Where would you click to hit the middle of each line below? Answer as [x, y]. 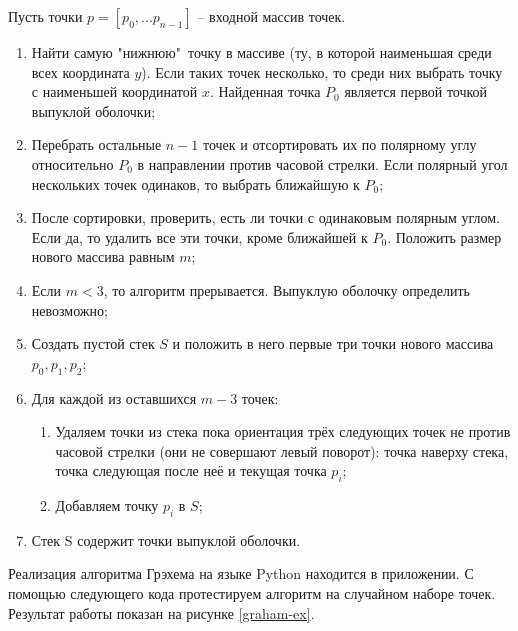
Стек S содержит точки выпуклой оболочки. [166, 539]
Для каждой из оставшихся [114, 397]
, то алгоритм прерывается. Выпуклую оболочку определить [286, 289]
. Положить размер [444, 236]
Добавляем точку [107, 505]
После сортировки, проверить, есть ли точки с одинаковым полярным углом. [265, 217]
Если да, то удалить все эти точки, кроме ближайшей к [199, 236]
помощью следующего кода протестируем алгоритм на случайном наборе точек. [252, 593]
